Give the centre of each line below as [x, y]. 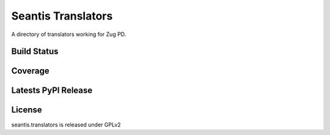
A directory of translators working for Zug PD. [69, 34]
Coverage [30, 71]
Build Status [35, 52]
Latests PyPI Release [52, 91]
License [27, 110]
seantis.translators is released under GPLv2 [66, 125]
